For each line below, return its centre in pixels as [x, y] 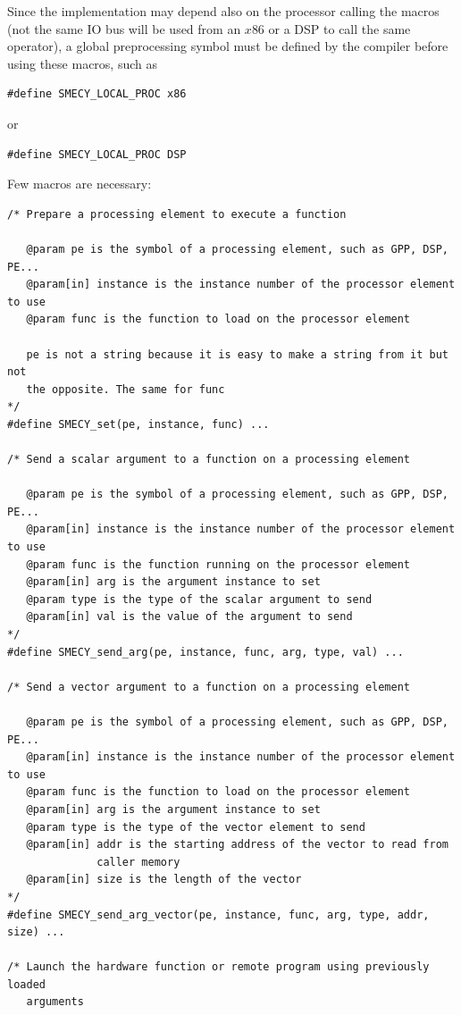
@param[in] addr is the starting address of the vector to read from [237, 845]
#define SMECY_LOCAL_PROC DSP [97, 154]
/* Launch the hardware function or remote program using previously [218, 967]
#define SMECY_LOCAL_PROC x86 [97, 94]
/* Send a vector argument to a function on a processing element [209, 687]
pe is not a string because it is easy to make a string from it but [237, 354]
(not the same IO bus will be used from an [124, 28]
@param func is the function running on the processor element [218, 564]
